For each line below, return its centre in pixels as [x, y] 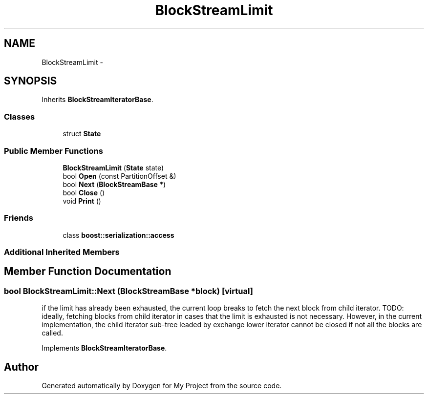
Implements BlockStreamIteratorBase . [104, 348]
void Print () [82, 201]
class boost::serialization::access [118, 235]
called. [52, 333]
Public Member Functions [53, 151]
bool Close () [84, 192]
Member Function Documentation [88, 272]
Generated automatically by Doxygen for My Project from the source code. [162, 386]
